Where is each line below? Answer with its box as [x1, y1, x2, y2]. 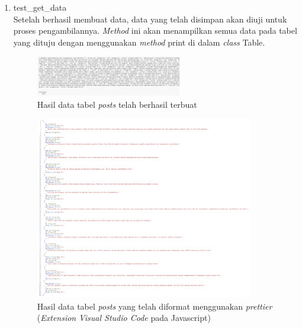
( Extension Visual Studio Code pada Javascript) [37, 311, 211, 324]
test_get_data [13, 1, 67, 13]
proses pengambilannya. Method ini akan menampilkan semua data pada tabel [13, 24, 297, 37]
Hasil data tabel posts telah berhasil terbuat [37, 98, 197, 110]
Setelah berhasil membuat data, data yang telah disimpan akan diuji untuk [13, 12, 287, 25]
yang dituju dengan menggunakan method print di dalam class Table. [13, 36, 265, 48]
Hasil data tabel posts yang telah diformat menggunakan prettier [37, 300, 272, 312]
